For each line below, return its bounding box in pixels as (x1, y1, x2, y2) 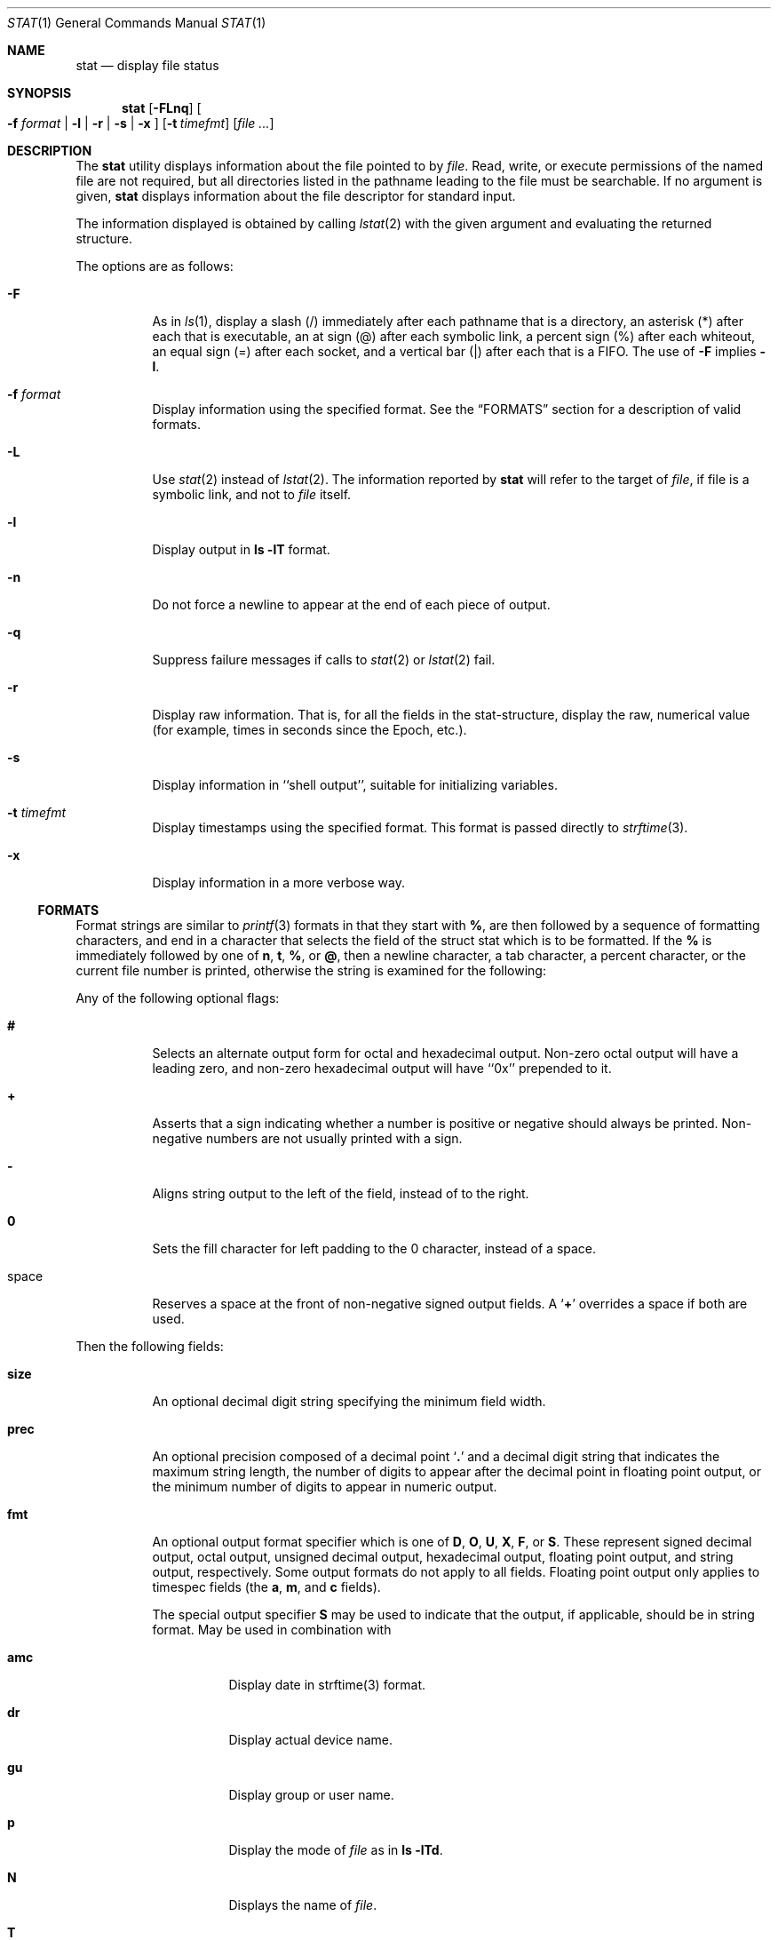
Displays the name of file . (228, 1897, 377, 1912)
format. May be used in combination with (152, 1622, 392, 1637)
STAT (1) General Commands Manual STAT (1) (7, 15, 266, 30)
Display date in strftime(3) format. (228, 1677, 426, 1692)
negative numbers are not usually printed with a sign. (152, 1131, 463, 1146)
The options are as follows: (75, 258, 234, 274)
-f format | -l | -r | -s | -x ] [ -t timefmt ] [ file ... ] (7, 115, 274, 131)
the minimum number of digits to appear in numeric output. (152, 1479, 497, 1494)
